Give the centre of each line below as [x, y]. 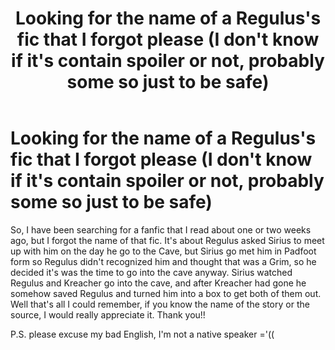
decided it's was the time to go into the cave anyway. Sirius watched [151, 272]
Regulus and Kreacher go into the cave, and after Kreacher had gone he [158, 283]
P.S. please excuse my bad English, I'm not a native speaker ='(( [142, 334]
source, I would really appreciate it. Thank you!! [108, 314]
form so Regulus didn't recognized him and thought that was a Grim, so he [163, 261]
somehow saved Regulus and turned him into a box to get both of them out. [166, 293]
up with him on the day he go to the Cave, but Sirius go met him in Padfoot [163, 251]
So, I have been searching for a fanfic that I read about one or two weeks [161, 229]
